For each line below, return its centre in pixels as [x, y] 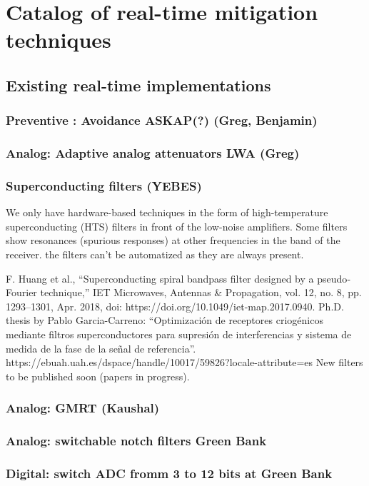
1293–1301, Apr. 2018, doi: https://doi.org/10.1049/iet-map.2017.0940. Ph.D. [175, 306]
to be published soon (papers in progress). [98, 376]
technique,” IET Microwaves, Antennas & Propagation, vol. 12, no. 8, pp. [201, 292]
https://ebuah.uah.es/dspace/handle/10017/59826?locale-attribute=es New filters [184, 362]
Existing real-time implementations [138, 85]
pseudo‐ [334, 278]
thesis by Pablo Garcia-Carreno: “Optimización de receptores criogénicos [165, 320]
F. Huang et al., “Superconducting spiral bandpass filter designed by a [160, 278]
